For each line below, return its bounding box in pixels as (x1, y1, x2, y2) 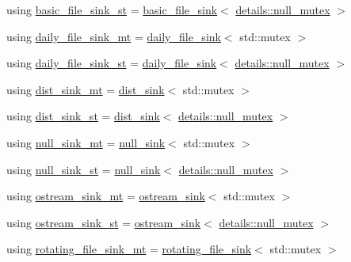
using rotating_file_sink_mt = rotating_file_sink (6, 241, 252, 257)
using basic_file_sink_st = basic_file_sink (6, 2, 218, 17)
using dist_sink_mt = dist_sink (6, 81, 165, 97)
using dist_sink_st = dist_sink (6, 108, 160, 124)
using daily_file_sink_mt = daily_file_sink (6, 28, 221, 44)
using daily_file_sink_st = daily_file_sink (6, 55, 217, 71)
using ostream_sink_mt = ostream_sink (6, 188, 205, 204)
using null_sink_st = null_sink (6, 161, 161, 177)
